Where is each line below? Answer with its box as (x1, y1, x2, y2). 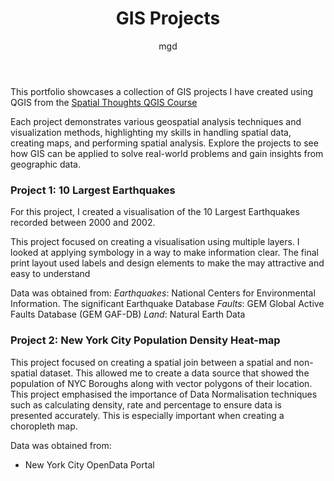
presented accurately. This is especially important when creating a (10, 409, 285, 421)
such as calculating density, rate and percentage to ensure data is (10, 398, 283, 411)
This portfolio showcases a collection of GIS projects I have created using (10, 85, 314, 97)
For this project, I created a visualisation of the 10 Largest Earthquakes (10, 206, 300, 218)
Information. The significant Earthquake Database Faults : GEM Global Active (10, 298, 325, 310)
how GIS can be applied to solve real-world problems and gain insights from (10, 147, 324, 159)
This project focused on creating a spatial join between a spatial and (10, 356, 292, 368)
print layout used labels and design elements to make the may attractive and (10, 257, 325, 269)
